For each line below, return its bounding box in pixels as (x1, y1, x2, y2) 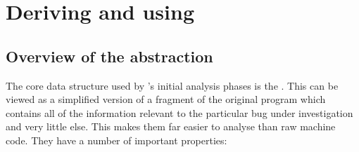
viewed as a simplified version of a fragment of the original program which (6, 92, 326, 106)
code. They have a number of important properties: (6, 132, 227, 147)
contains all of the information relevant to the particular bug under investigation (6, 105, 353, 120)
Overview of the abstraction (6, 45, 213, 67)
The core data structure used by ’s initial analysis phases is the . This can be (6, 78, 339, 92)
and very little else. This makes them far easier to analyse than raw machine (6, 119, 336, 134)
